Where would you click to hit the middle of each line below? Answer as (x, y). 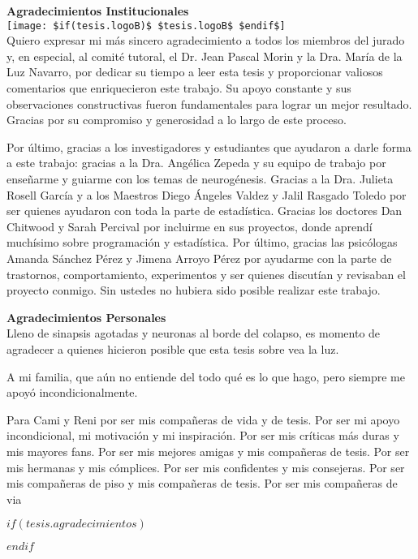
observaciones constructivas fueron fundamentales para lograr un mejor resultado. (209, 103)
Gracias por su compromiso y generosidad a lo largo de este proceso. (177, 120)
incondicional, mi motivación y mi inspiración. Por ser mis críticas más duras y (203, 435)
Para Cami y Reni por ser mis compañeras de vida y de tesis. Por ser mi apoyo (203, 419)
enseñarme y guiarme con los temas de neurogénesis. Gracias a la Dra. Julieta (200, 178)
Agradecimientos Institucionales (98, 11)
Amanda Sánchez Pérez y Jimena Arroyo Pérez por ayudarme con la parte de (199, 258)
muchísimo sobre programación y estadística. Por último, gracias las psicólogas (202, 242)
